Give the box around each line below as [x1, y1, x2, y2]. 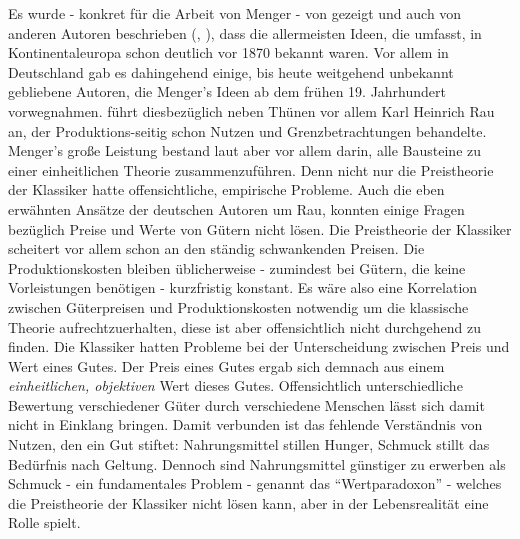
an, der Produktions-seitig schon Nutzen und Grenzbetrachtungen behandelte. [8, 120, 487, 141]
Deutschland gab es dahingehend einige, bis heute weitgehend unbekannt [8, 61, 454, 82]
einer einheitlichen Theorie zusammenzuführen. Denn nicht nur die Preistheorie [8, 159, 494, 180]
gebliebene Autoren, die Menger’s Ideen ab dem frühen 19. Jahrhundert [8, 81, 447, 102]
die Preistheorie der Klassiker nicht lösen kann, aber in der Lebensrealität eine [8, 492, 489, 513]
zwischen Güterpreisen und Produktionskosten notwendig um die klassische [8, 296, 469, 317]
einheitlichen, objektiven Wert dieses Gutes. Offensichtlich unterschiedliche [8, 375, 463, 396]
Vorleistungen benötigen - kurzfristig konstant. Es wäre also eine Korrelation [8, 277, 478, 298]
